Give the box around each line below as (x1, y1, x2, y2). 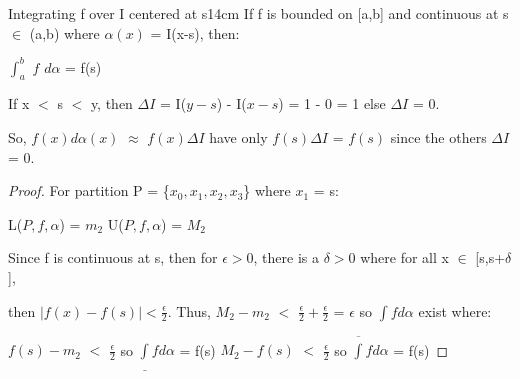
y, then (90, 93, 133, 114)
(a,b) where (29, 22, 100, 43)
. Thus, (167, 300, 211, 321)
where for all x (360, 247, 449, 268)
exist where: (418, 300, 492, 321)
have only (209, 127, 268, 148)
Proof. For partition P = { (8, 180, 170, 201)
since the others (390, 127, 487, 148)
